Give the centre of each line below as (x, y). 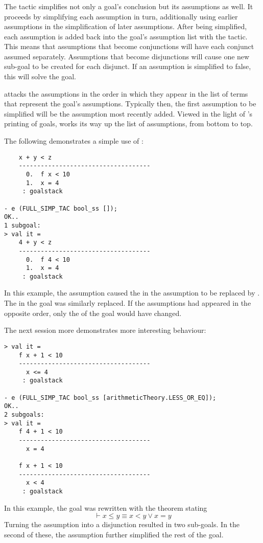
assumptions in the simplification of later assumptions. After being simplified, (126, 26)
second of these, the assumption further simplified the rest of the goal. (114, 534)
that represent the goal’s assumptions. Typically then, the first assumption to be (130, 104)
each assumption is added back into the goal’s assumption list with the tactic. (126, 36)
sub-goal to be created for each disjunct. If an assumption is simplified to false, (128, 66)
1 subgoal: (22, 225)
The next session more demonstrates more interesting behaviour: (105, 330)
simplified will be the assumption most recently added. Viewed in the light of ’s (128, 113)
